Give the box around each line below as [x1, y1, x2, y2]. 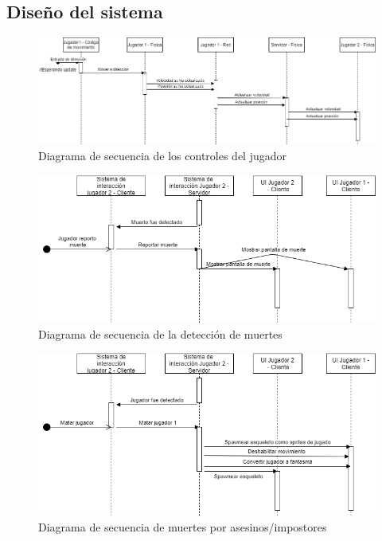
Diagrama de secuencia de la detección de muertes [38, 325, 283, 342]
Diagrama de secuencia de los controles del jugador [38, 147, 287, 163]
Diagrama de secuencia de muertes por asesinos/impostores [38, 518, 327, 535]
